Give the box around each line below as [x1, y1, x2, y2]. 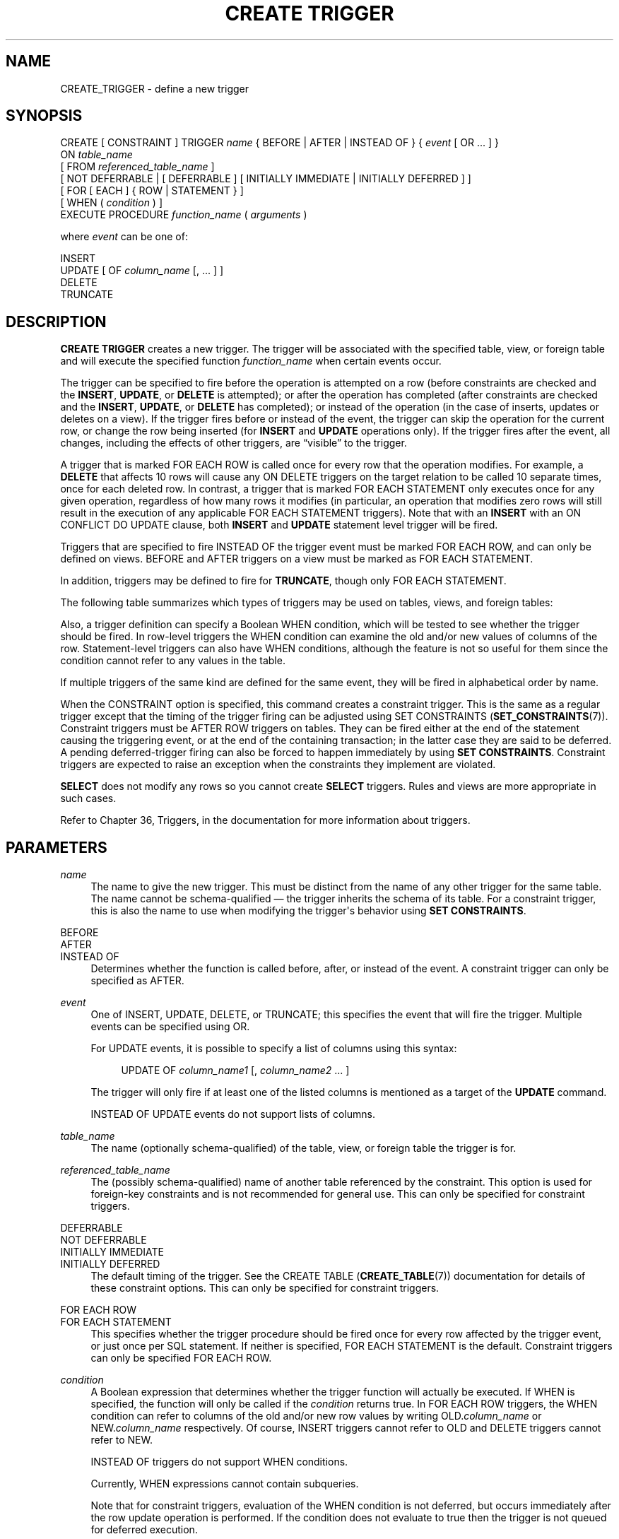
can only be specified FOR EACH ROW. [90, 1352, 272, 1364]
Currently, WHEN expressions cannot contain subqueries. [90, 1478, 359, 1490]
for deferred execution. [90, 1523, 198, 1536]
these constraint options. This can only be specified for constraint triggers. [90, 1282, 440, 1295]
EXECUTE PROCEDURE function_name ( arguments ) [60, 208, 307, 221]
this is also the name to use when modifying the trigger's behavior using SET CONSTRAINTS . [90, 904, 526, 917]
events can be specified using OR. [90, 1020, 250, 1033]
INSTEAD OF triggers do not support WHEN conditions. [90, 1456, 348, 1468]
